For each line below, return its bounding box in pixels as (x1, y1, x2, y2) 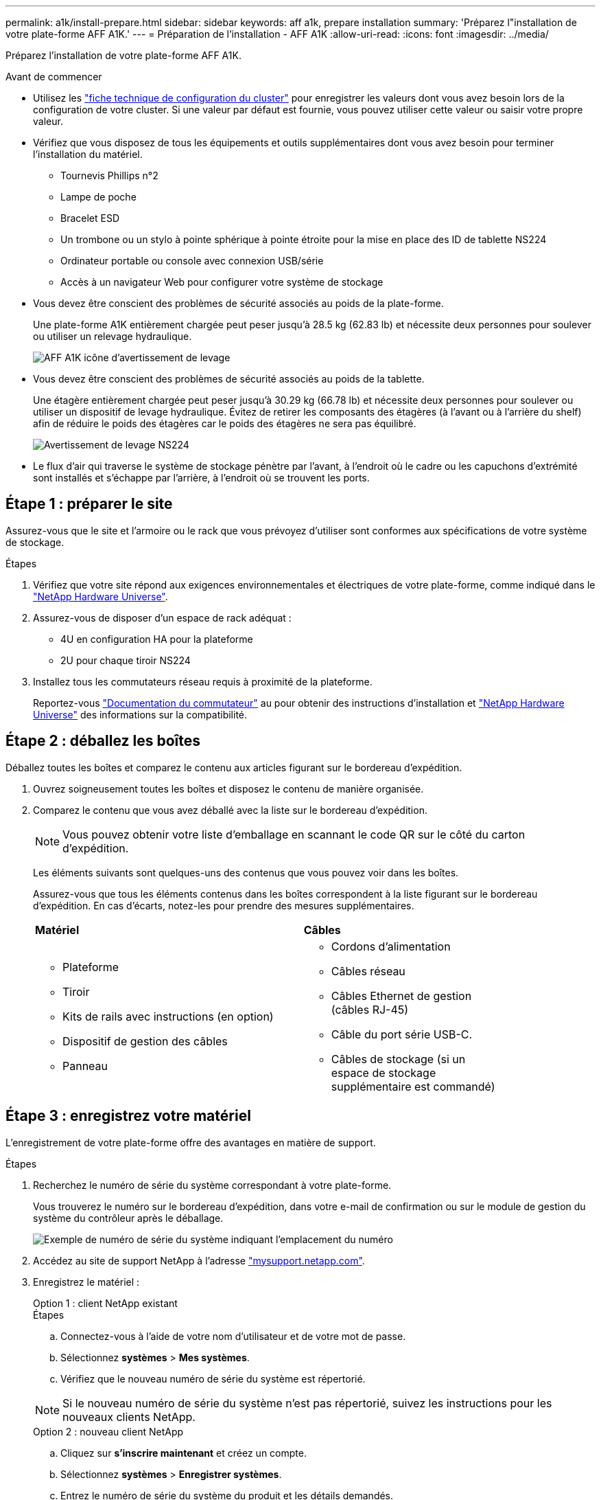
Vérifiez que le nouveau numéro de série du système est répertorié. (60, 1372, 366, 1385)
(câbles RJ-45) (331, 1002, 409, 1016)
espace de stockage (331, 1065, 436, 1080)
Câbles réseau (331, 964, 405, 978)
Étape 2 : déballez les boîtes (5, 732, 201, 750)
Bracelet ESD (60, 212, 120, 224)
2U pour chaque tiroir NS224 (60, 654, 191, 666)
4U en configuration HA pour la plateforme (60, 633, 253, 645)
